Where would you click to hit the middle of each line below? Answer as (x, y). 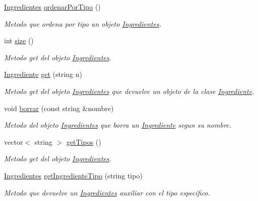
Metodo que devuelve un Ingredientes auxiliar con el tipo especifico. (107, 192)
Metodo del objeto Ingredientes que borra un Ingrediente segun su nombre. (118, 125)
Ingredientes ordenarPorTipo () (52, 7)
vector (14, 141)
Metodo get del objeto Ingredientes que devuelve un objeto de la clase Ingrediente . (129, 91)
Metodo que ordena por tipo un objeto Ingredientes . (83, 23)
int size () (19, 40)
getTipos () (84, 141)
